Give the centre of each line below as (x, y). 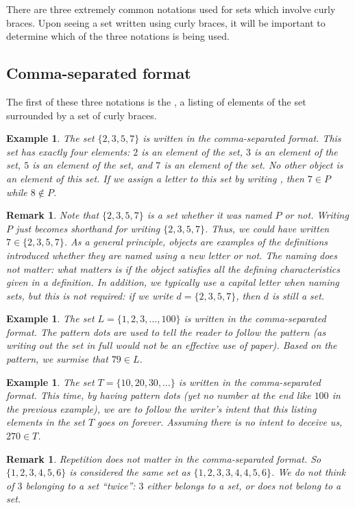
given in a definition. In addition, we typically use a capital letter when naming (173, 282)
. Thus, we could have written (267, 228)
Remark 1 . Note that (53, 215)
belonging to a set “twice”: (81, 485)
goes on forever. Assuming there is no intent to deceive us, (220, 422)
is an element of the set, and (93, 165)
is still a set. (298, 295)
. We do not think (309, 472)
